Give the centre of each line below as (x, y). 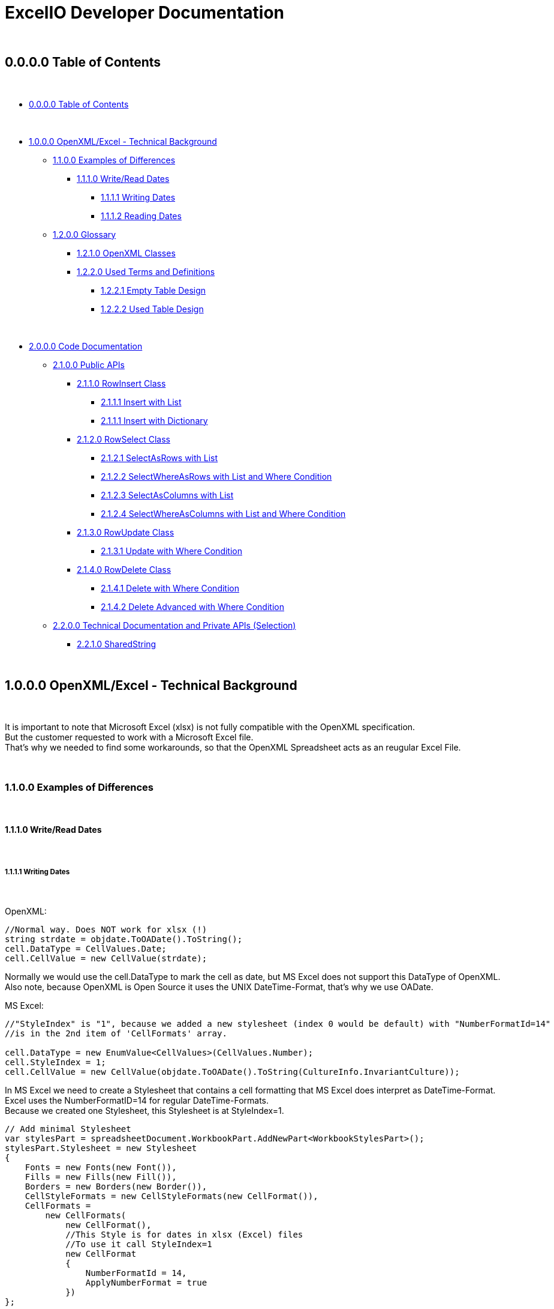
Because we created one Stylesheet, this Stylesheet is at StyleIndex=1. (144, 1111)
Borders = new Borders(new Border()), (116, 1187)
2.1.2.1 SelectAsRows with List (159, 458)
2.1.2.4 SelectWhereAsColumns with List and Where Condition (223, 513)
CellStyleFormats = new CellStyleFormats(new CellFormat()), (171, 1196)
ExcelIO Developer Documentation (145, 13)
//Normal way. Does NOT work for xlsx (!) (106, 930)
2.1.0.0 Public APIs (89, 364)
